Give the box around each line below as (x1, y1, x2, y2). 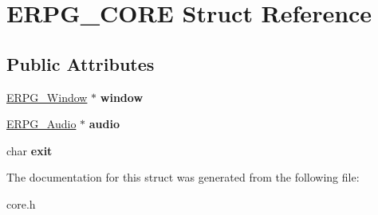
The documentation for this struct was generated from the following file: (6, 169, 360, 186)
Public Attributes (6, 51, 155, 76)
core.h (6, 195, 36, 212)
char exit (6, 142, 53, 158)
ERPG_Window (6, 88, 88, 105)
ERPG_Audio (6, 115, 77, 132)
